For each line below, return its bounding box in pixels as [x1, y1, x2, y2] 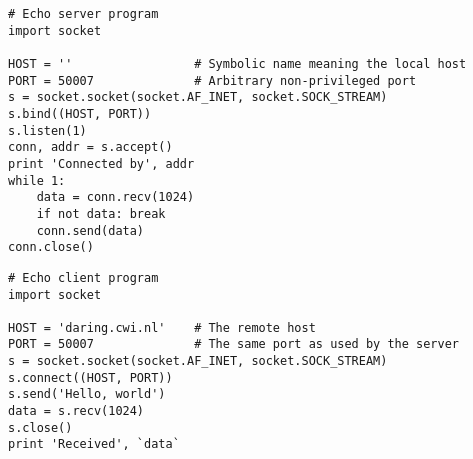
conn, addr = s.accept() [8, 140, 173, 155]
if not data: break [36, 206, 166, 221]
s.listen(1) [8, 123, 87, 138]
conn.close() [8, 240, 94, 255]
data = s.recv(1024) [8, 404, 145, 419]
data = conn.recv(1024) [36, 190, 195, 205]
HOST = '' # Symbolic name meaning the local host [8, 56, 467, 71]
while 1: [8, 173, 66, 188]
